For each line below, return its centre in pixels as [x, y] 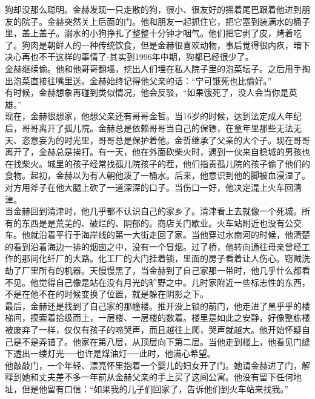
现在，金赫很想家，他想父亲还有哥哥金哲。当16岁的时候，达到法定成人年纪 [153, 116]
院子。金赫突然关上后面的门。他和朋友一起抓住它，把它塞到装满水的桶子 [166, 21]
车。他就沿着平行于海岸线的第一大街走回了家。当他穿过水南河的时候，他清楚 [157, 235]
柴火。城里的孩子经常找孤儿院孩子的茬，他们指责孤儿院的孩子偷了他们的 [166, 163]
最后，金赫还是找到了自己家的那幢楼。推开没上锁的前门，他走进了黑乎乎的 [153, 305]
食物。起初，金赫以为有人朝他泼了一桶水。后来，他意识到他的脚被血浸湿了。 [157, 175]
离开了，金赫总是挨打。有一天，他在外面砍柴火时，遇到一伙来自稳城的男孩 [153, 152]
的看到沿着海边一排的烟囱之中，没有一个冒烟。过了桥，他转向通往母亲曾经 [153, 246]
